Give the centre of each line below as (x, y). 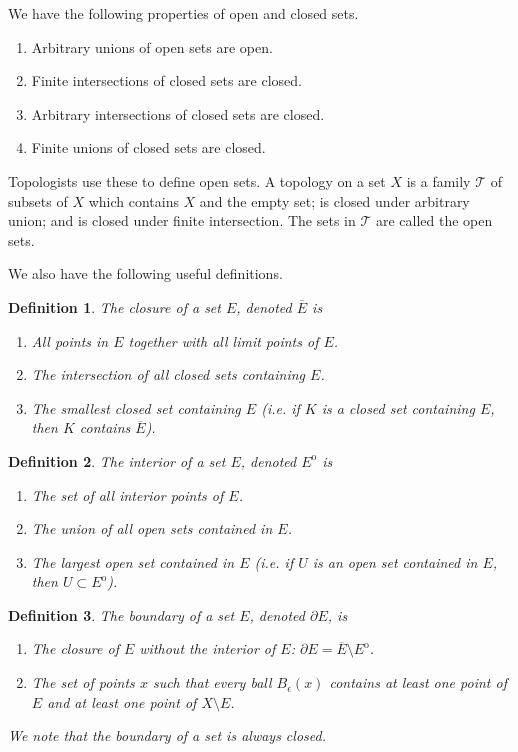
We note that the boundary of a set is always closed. (167, 735)
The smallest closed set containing (136, 407)
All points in (70, 340)
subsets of (38, 200)
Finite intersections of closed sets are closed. (166, 80)
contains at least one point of (418, 682)
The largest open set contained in (133, 561)
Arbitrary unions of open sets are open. (152, 46)
